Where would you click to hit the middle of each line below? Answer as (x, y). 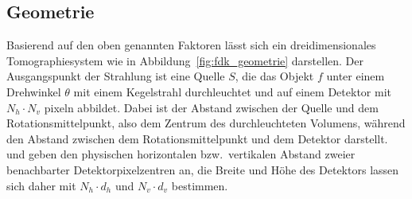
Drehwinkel (34, 91)
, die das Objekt (274, 76)
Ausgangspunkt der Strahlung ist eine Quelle (116, 76)
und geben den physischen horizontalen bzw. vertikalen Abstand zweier (181, 154)
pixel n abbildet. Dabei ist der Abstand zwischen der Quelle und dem (211, 107)
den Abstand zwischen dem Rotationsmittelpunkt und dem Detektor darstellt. (197, 138)
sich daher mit (41, 185)
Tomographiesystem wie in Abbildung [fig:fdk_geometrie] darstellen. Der (185, 60)
